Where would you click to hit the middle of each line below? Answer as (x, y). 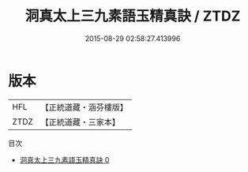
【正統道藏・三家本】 (81, 122)
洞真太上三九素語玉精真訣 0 (64, 159)
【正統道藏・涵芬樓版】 (85, 107)
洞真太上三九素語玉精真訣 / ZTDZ (133, 16)
